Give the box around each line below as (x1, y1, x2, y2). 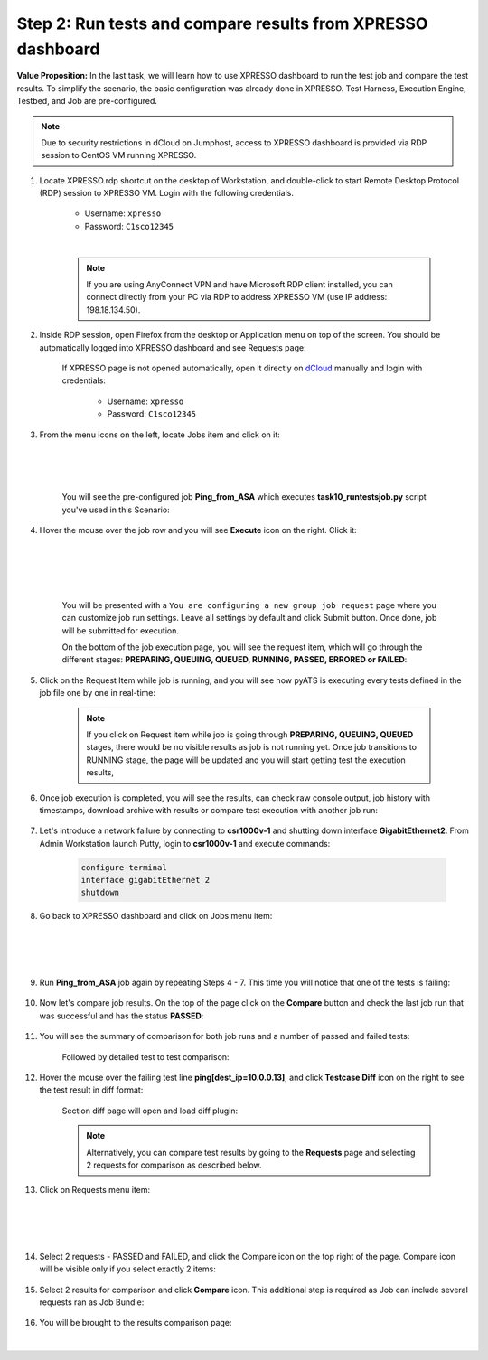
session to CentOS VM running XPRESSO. (41, 150, 197, 161)
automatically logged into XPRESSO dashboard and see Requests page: (39, 342, 306, 352)
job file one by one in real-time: (39, 688, 156, 699)
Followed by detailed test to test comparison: (61, 1051, 230, 1062)
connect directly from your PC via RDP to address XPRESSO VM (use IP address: (86, 292, 388, 303)
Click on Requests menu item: (39, 1185, 151, 1196)
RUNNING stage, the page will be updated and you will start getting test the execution (86, 755, 406, 765)
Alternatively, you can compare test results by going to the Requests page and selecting (86, 1147, 416, 1158)
